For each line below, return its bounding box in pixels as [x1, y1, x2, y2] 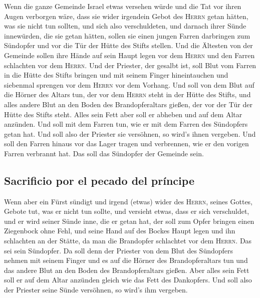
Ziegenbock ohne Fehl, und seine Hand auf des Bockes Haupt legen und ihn [4, 225, 235, 236]
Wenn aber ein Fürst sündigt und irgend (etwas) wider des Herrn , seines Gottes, [4, 196, 253, 206]
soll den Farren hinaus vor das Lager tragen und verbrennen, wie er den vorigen [4, 138, 249, 149]
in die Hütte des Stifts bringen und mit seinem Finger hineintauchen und [4, 70, 228, 80]
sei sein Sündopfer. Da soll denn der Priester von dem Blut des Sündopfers [4, 245, 233, 255]
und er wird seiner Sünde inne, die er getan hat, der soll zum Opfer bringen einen [4, 215, 254, 226]
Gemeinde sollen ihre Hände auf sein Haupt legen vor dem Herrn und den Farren [4, 50, 255, 60]
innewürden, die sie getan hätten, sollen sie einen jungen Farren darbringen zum [4, 30, 250, 41]
